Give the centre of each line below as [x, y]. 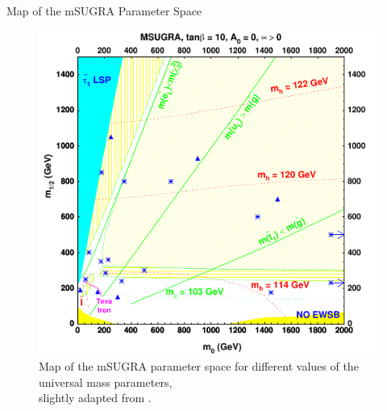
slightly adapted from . [95, 398]
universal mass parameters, [106, 382]
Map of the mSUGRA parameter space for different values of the [199, 366]
